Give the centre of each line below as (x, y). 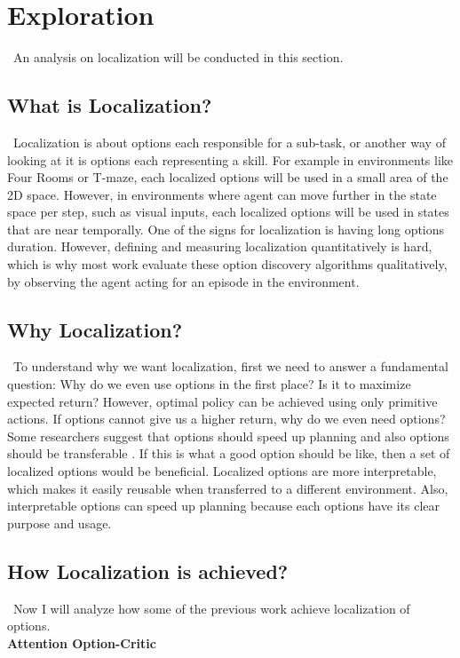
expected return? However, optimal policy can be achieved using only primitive (222, 401)
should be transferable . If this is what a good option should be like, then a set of (229, 453)
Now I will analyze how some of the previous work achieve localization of (211, 608)
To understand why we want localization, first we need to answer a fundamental (230, 366)
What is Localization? (110, 105)
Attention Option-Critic (82, 642)
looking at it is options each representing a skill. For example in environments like (230, 159)
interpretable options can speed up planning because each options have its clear (224, 506)
